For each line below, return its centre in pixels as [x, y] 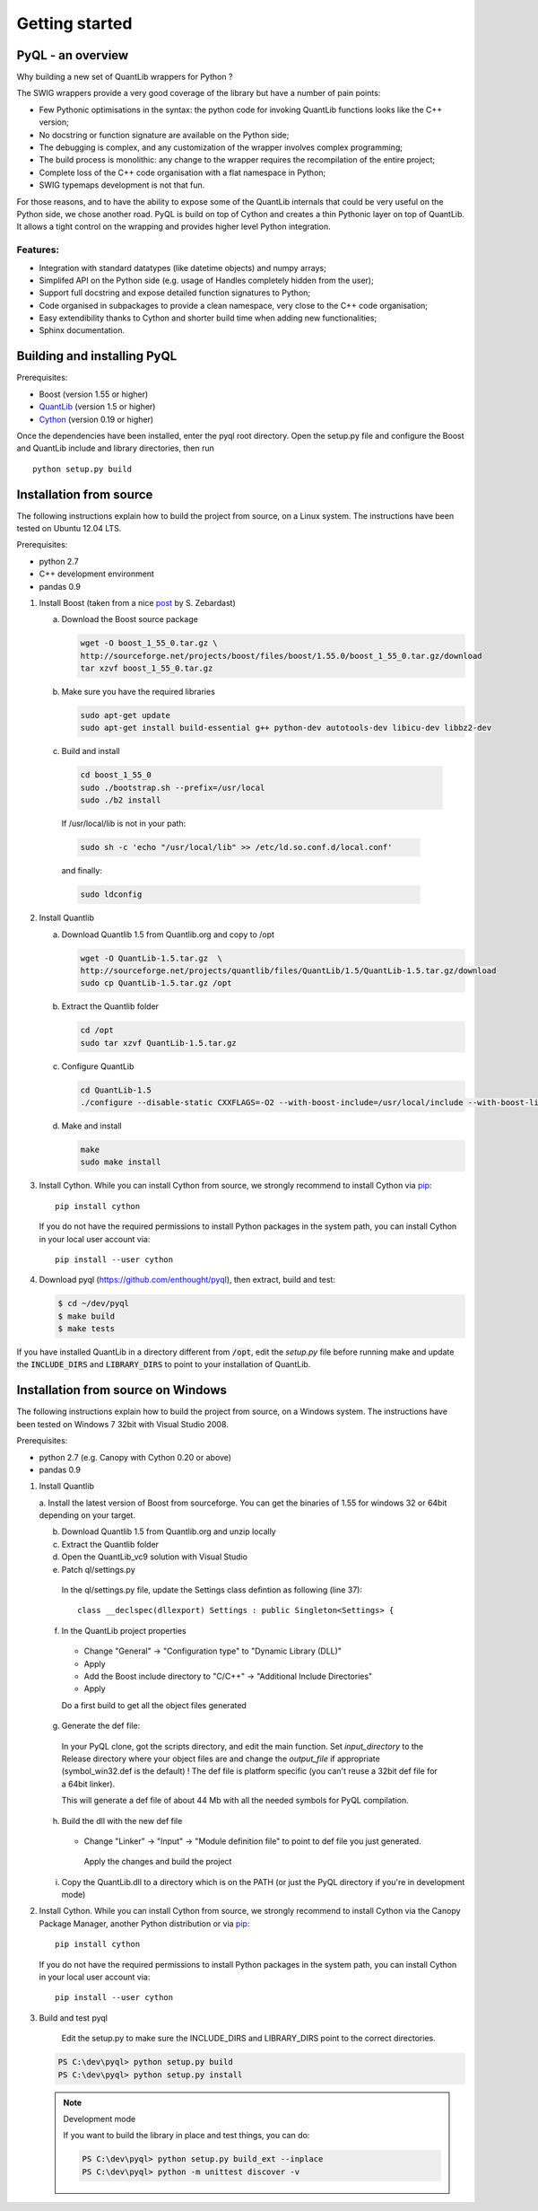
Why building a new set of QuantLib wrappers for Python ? [125, 77]
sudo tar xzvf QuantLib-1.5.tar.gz [158, 1043]
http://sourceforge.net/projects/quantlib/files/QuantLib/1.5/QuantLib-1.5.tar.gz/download [288, 970]
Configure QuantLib [98, 1066]
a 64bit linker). [88, 1784]
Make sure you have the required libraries [138, 692]
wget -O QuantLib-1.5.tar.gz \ [152, 958]
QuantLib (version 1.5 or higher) [97, 407]
